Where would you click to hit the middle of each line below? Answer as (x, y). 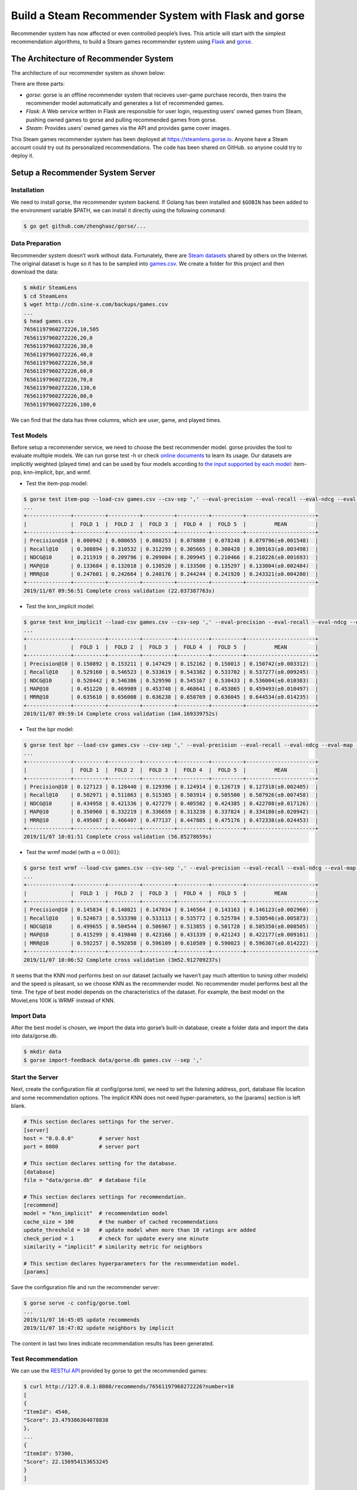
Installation (28, 190)
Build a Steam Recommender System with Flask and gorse (158, 15)
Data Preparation (36, 243)
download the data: (35, 272)
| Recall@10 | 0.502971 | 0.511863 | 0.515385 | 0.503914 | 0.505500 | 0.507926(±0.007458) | (171, 795)
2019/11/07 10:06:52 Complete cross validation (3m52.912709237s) (122, 960)
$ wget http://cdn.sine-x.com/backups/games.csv (96, 305)
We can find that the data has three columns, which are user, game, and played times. (116, 420)
